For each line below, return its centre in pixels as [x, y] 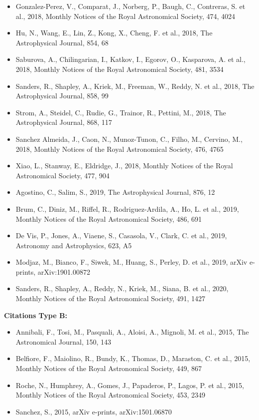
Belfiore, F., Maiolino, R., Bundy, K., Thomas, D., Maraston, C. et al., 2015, [133, 358]
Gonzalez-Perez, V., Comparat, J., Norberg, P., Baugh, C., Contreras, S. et [130, 6]
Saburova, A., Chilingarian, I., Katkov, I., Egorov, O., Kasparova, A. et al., [130, 59]
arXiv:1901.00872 [64, 271]
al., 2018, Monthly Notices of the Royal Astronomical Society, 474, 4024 [126, 16]
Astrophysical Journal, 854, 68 [62, 42]
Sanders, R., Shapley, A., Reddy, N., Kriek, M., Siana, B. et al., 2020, [122, 288]
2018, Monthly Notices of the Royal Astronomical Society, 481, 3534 [120, 69]
